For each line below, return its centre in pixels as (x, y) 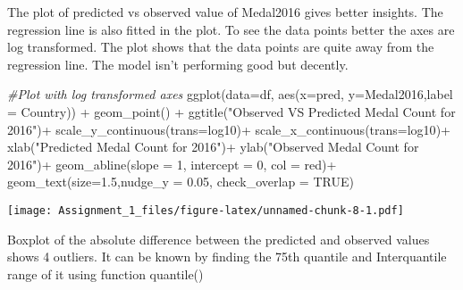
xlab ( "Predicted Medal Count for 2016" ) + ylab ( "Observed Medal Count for (213, 147)
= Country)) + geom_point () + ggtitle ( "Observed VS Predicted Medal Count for (231, 111)
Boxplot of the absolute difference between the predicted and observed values (219, 239)
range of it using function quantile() (105, 273)
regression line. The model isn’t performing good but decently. (178, 64)
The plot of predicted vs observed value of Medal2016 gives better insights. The (225, 12)
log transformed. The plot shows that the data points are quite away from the (221, 47)
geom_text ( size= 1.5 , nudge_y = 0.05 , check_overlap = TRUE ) (181, 182)
